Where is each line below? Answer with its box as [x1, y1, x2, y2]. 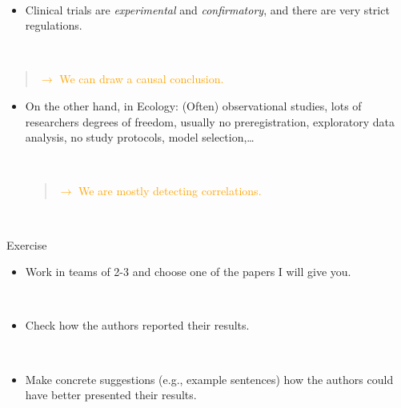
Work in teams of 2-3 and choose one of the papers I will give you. [25, 263, 351, 280]
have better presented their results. [25, 386, 197, 403]
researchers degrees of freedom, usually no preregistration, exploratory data [25, 113, 395, 130]
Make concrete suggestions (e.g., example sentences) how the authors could [25, 370, 394, 387]
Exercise [6, 236, 47, 253]
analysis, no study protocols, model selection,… [25, 129, 255, 146]
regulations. [25, 17, 82, 34]
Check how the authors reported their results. [25, 317, 250, 334]
